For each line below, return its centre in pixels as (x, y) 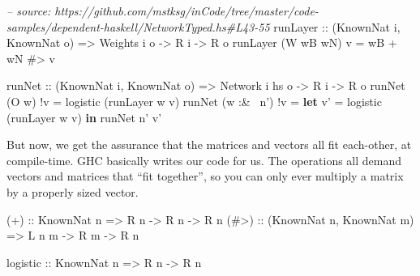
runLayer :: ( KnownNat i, (337, 26)
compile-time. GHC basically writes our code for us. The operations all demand (204, 160)
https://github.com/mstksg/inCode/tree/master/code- (186, 11)
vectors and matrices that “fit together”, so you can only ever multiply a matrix (205, 176)
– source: (29, 11)
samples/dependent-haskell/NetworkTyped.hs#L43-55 (138, 26)
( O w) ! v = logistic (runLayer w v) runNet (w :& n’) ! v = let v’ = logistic (194, 101)
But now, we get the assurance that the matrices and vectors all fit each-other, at (209, 144)
